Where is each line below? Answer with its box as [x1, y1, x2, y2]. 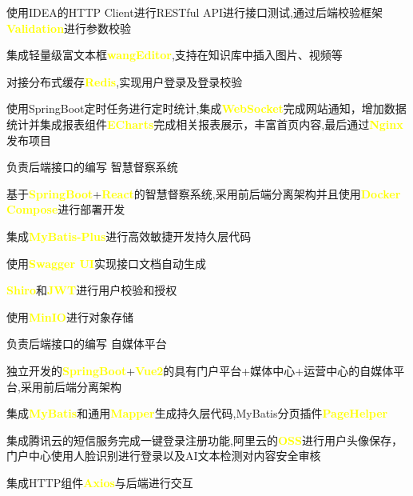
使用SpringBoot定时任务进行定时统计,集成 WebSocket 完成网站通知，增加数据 [6, 100, 407, 117]
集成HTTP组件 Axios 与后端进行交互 [6, 474, 193, 490]
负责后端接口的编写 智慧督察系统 [6, 158, 178, 175]
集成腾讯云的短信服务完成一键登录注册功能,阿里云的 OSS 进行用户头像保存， [6, 431, 403, 448]
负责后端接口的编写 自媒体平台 [6, 335, 167, 352]
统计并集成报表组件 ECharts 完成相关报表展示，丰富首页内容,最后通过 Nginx [6, 115, 403, 132]
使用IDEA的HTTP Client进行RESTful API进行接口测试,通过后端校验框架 [6, 4, 383, 20]
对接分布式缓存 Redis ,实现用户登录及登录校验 [6, 73, 243, 90]
